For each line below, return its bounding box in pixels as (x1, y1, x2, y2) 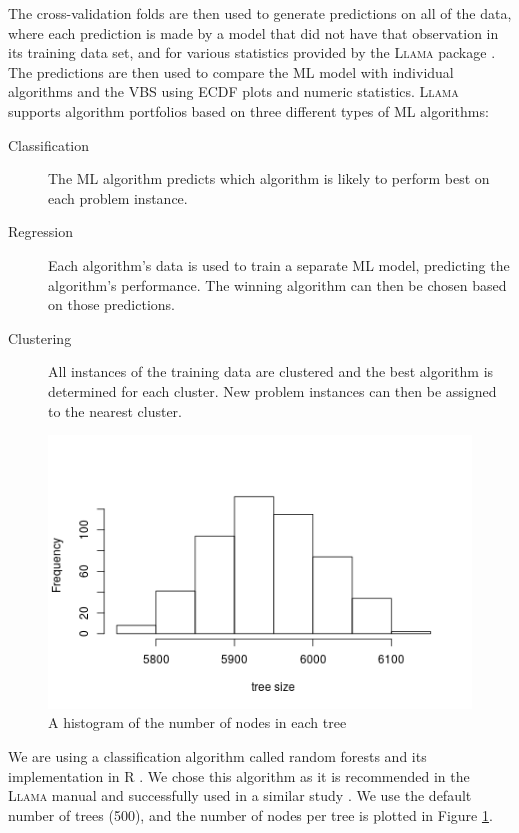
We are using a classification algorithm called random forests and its (8, 746, 427, 767)
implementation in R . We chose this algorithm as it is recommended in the (8, 765, 470, 786)
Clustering (8, 327, 72, 348)
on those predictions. (48, 294, 175, 315)
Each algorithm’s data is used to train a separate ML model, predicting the (48, 254, 510, 275)
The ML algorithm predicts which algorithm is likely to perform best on (48, 168, 490, 189)
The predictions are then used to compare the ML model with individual (8, 61, 454, 82)
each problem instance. (48, 187, 188, 208)
